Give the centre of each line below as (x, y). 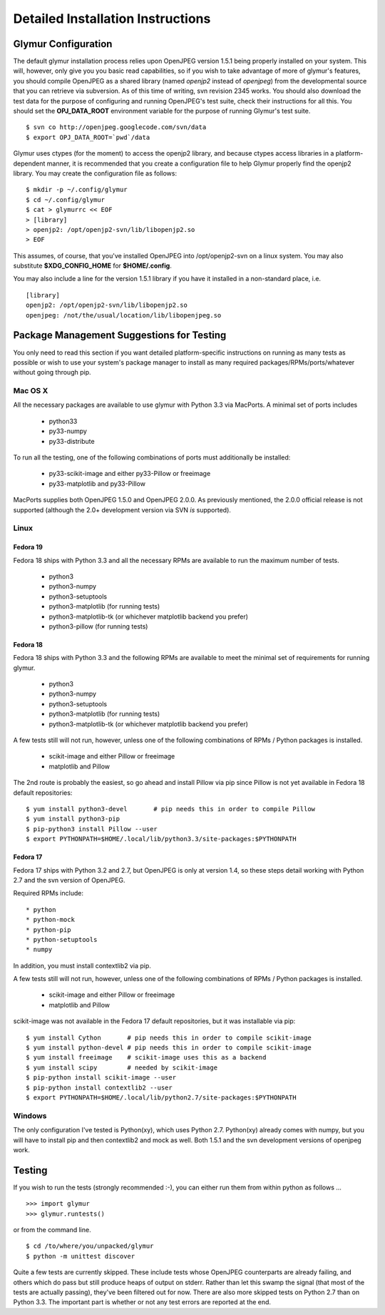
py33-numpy (68, 431)
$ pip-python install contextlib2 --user (99, 1087)
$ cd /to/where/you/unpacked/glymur (90, 1246)
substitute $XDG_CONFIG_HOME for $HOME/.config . (93, 266)
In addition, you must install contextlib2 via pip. (82, 965)
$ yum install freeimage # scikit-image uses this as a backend (146, 1057)
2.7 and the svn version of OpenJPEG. (69, 880)
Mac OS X (31, 391)
